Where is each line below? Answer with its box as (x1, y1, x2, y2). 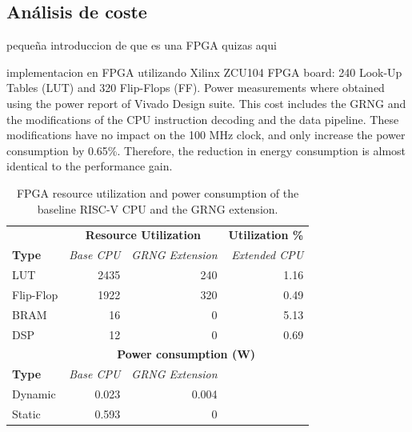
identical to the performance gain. (6, 158, 173, 174)
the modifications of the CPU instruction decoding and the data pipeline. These (6, 110, 399, 127)
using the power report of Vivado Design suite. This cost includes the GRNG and (6, 94, 406, 111)
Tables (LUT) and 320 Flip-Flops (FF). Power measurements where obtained (6, 79, 385, 96)
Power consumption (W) (117, 346, 256, 362)
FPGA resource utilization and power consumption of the (16, 184, 299, 201)
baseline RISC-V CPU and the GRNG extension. (37, 200, 278, 217)
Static (12, 405, 41, 422)
